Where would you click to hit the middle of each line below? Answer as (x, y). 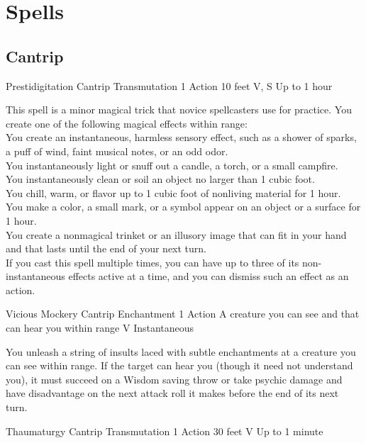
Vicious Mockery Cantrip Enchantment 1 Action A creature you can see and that (183, 314)
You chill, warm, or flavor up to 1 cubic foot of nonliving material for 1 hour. (173, 192)
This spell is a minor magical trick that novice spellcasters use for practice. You (179, 110)
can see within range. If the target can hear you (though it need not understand (179, 365)
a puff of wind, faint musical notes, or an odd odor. (117, 151)
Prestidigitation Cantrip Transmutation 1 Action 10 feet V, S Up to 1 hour (169, 85)
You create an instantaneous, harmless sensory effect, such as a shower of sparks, (181, 137)
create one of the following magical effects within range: (127, 123)
